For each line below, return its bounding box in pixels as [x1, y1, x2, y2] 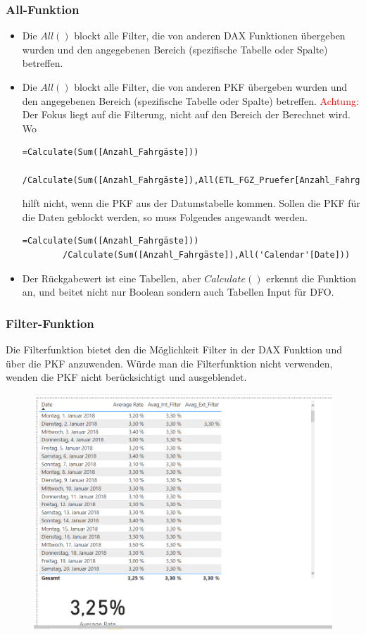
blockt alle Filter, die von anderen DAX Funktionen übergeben [74, 28, 346, 43]
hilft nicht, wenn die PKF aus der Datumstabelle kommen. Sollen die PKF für [22, 196, 360, 210]
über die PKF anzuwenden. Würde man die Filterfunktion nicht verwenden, [6, 356, 333, 370]
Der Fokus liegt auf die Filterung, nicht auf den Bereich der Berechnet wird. [22, 107, 351, 122]
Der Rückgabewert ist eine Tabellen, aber [22, 270, 201, 285]
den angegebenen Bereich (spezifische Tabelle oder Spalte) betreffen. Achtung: [22, 93, 359, 108]
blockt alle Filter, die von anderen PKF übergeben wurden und [74, 80, 348, 94]
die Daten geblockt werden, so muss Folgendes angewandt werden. [22, 209, 308, 224]
